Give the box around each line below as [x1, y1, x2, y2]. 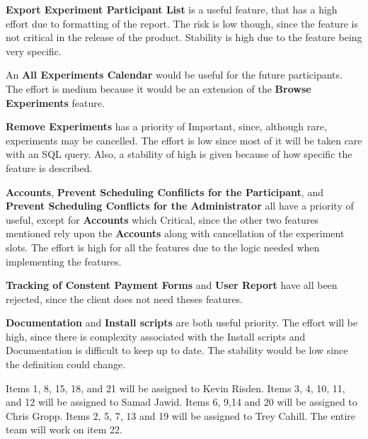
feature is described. [6, 160, 93, 175]
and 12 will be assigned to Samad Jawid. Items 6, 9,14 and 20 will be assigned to [6, 394, 357, 409]
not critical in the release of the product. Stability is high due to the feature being [6, 30, 362, 45]
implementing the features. [6, 253, 122, 268]
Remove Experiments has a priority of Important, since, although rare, [6, 119, 327, 134]
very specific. [6, 43, 62, 58]
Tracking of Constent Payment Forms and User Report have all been [6, 278, 338, 292]
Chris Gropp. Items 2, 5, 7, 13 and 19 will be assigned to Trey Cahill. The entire [6, 408, 356, 423]
